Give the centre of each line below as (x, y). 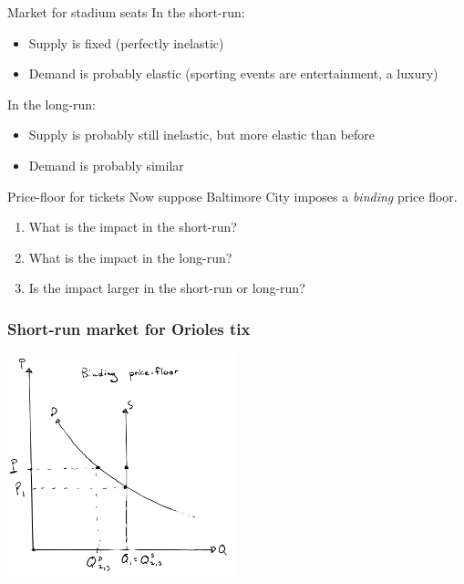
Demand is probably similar (106, 165)
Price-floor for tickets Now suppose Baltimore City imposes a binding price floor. (232, 196)
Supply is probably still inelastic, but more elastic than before (202, 135)
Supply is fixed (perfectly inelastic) (126, 42)
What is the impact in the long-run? (130, 257)
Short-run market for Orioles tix (129, 328)
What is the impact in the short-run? (133, 227)
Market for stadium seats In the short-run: (126, 12)
